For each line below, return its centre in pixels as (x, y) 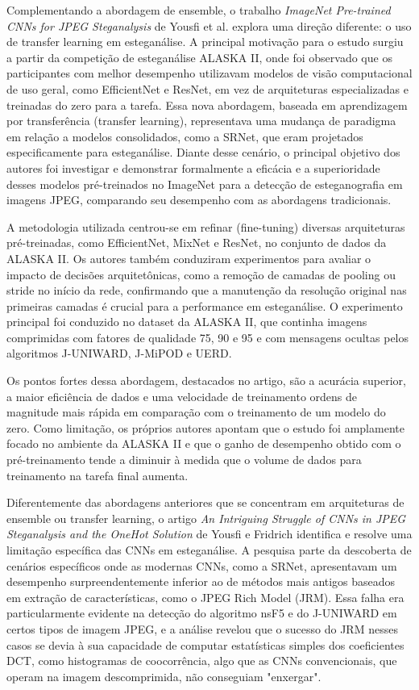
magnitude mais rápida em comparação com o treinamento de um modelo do (196, 412)
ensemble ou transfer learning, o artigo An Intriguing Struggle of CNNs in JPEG (206, 518)
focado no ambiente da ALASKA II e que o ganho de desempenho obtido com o (204, 443)
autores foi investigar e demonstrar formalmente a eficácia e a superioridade (193, 167)
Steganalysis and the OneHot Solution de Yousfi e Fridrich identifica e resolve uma (209, 534)
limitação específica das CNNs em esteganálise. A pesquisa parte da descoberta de (209, 550)
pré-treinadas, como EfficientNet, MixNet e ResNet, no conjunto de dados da (197, 243)
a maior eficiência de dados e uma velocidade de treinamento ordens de (182, 396)
